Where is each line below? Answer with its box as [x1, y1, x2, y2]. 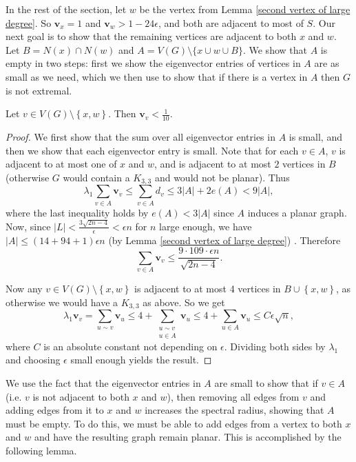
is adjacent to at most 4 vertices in [134, 281, 281, 296]
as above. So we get [143, 294, 225, 309]
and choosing [6, 352, 61, 367]
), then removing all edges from [167, 389, 300, 403]
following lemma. [6, 443, 77, 458]
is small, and [289, 129, 342, 143]
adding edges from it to [6, 403, 104, 417]
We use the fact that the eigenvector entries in [6, 376, 201, 390]
